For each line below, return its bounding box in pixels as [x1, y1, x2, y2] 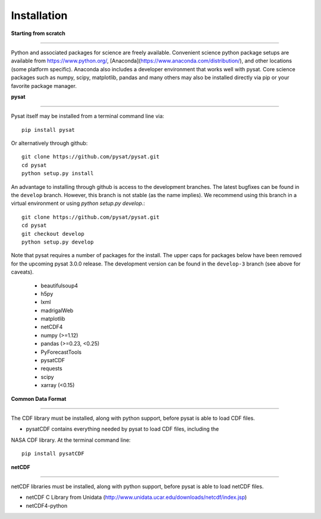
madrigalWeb [40, 306, 74, 314]
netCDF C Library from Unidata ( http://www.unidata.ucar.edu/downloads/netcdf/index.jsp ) [26, 493, 247, 501]
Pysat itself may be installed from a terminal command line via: [11, 113, 165, 120]
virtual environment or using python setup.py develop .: [11, 200, 146, 207]
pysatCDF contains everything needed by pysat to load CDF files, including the [26, 425, 219, 433]
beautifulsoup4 [40, 282, 78, 289]
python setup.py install [21, 170, 94, 177]
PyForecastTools [40, 348, 82, 356]
